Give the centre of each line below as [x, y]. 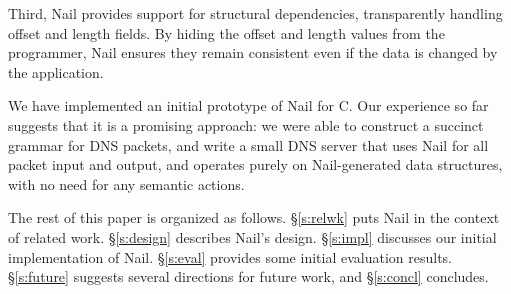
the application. [56, 71]
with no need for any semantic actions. [126, 183]
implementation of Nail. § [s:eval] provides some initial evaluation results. [230, 256]
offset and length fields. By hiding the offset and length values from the [226, 32]
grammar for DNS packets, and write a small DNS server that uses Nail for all [248, 144]
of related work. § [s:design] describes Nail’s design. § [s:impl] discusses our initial [252, 236]
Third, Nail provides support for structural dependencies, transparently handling [255, 13]
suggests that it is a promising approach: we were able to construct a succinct [246, 124]
